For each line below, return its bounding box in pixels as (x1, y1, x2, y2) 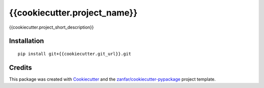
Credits (9, 63, 32, 71)
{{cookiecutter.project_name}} (9, 7, 138, 18)
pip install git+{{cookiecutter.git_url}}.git (18, 51, 132, 56)
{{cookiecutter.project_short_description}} (9, 24, 94, 30)
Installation (9, 37, 44, 45)
